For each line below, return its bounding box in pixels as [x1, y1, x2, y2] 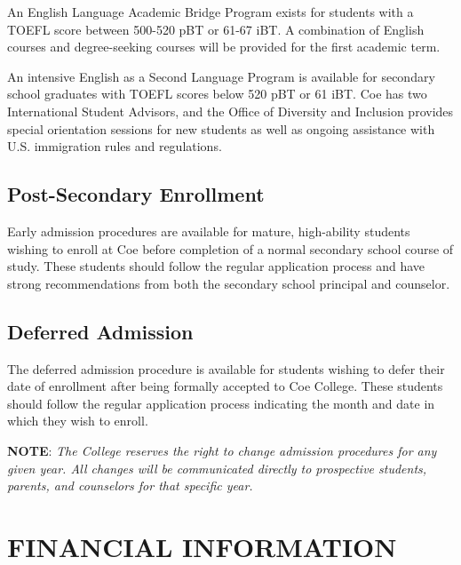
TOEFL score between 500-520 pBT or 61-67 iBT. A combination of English [7, 20, 425, 38]
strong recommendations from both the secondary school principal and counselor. [7, 274, 450, 292]
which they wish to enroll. [7, 411, 148, 430]
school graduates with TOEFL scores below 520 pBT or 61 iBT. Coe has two [7, 84, 427, 103]
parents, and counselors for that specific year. [7, 476, 253, 495]
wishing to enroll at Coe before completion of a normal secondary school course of [7, 239, 454, 258]
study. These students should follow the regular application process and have [7, 257, 425, 275]
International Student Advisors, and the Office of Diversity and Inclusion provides [7, 101, 454, 120]
